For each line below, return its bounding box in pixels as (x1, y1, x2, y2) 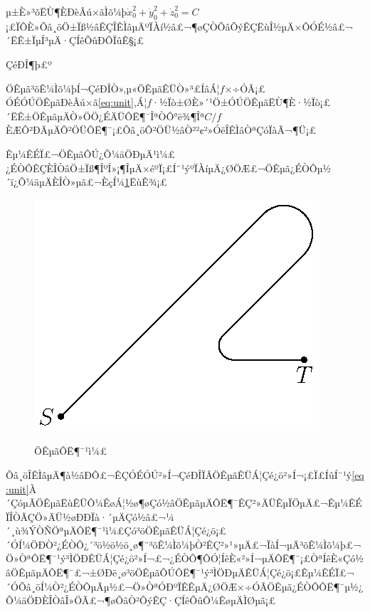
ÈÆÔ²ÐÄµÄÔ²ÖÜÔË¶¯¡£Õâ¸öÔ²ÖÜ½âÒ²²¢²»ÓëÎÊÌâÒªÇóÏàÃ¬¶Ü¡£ (6, 122, 317, 137)
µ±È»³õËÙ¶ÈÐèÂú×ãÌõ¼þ (6, 4, 127, 19)
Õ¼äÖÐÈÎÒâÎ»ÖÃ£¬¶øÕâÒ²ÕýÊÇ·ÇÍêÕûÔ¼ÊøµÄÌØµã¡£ (6, 593, 276, 608)
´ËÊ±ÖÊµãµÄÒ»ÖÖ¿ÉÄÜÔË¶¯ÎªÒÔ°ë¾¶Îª (6, 108, 205, 123)
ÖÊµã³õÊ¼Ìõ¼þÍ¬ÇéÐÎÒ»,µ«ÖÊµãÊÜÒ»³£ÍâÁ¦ (6, 80, 220, 95)
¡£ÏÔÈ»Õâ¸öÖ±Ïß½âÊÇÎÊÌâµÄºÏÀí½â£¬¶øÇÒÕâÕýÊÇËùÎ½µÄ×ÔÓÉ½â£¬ (6, 19, 353, 33)
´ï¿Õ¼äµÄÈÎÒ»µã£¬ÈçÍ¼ (6, 174, 125, 189)
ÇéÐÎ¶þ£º (6, 56, 52, 71)
